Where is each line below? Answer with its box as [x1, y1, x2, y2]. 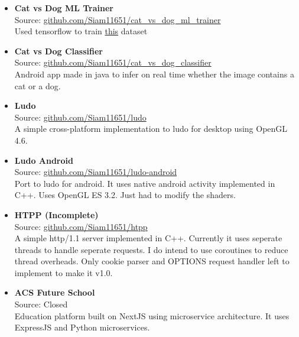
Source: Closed [14, 298, 68, 310]
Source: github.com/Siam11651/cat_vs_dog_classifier [14, 56, 212, 69]
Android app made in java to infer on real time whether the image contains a [14, 67, 294, 80]
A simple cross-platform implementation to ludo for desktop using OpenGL [14, 122, 288, 135]
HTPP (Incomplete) [14, 208, 99, 221]
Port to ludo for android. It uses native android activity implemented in [14, 177, 275, 189]
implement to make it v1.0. [14, 266, 113, 278]
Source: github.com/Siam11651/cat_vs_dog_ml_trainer [14, 13, 221, 25]
